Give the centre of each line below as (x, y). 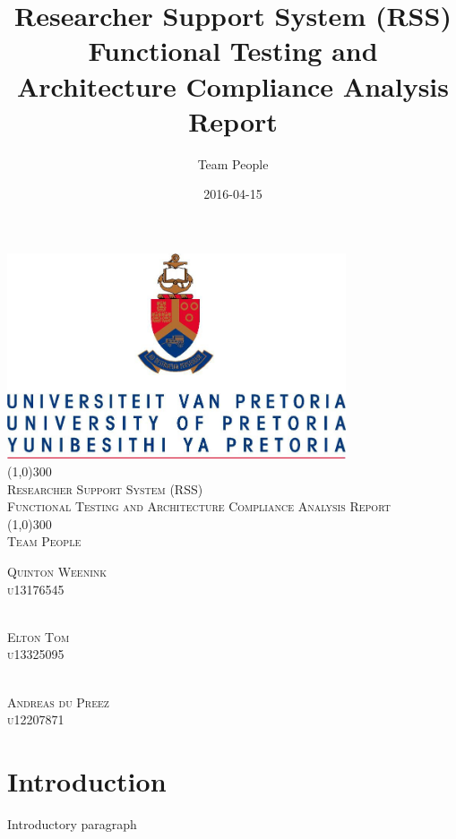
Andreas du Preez (58, 702)
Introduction (87, 780)
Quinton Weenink (57, 571)
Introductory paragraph (72, 823)
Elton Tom (39, 636)
